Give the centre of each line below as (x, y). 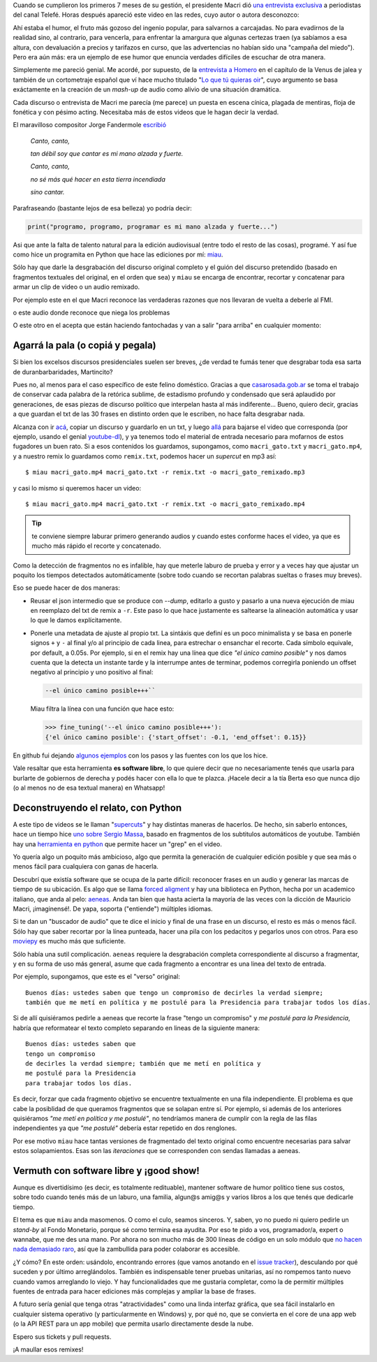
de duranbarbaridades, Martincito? (63, 372)
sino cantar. (47, 192)
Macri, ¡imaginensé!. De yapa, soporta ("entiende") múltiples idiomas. (113, 908)
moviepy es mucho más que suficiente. (69, 941)
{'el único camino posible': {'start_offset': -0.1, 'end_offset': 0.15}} (176, 737)
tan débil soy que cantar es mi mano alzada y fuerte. (107, 154)
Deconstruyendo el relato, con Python (97, 807)
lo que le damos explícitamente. (76, 620)
